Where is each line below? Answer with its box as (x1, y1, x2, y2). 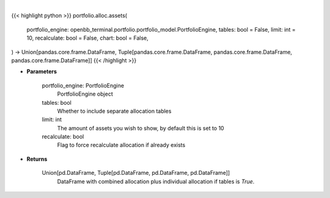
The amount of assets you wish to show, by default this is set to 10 (57, 124, 224, 132)
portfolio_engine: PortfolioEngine (42, 82, 125, 89)
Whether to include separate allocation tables (57, 107, 172, 115)
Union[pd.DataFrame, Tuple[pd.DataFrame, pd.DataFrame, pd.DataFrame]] (42, 169, 230, 177)
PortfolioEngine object (57, 90, 113, 97)
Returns (26, 155, 48, 163)
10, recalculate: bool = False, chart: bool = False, (26, 34, 149, 42)
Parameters (26, 68, 57, 76)
